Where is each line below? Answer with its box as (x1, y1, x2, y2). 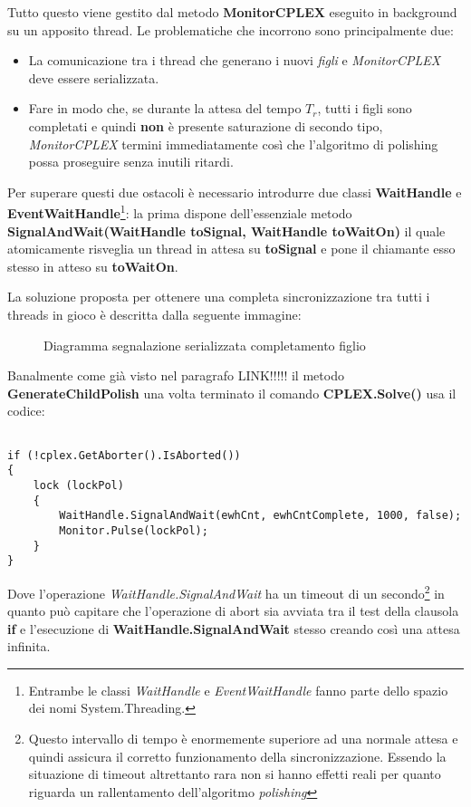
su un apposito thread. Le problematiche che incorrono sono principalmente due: (7, 20, 454, 39)
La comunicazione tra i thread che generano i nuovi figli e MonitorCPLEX (28, 51, 441, 70)
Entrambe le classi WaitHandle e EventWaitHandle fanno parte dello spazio (28, 680, 448, 699)
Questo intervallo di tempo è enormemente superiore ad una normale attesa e (28, 729, 458, 748)
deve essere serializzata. (28, 68, 159, 87)
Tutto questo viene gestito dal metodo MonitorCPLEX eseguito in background (7, 3, 457, 21)
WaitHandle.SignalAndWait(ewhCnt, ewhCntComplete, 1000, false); (59, 509, 462, 523)
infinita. (7, 637, 51, 656)
